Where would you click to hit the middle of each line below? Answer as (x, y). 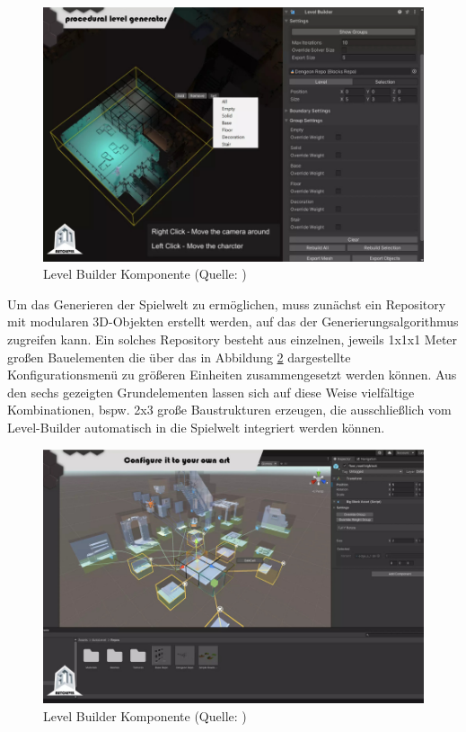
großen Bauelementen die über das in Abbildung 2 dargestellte (179, 357)
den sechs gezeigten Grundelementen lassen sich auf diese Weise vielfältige (211, 392)
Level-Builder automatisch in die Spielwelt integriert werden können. (196, 427)
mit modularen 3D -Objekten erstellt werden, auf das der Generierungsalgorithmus (233, 321)
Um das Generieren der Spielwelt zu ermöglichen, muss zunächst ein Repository (227, 304)
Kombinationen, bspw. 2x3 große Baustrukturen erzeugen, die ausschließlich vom (229, 410)
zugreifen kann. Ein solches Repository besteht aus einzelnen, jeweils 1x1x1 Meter (233, 339)
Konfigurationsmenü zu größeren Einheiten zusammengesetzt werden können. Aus (232, 375)
